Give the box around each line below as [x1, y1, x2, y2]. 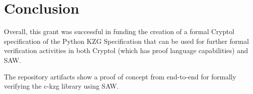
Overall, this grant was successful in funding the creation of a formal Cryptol [4, 26, 234, 37]
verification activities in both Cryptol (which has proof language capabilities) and [4, 45, 248, 56]
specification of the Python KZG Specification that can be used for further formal [4, 36, 249, 46]
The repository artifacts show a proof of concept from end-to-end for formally [4, 71, 236, 81]
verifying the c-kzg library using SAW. [4, 81, 119, 91]
